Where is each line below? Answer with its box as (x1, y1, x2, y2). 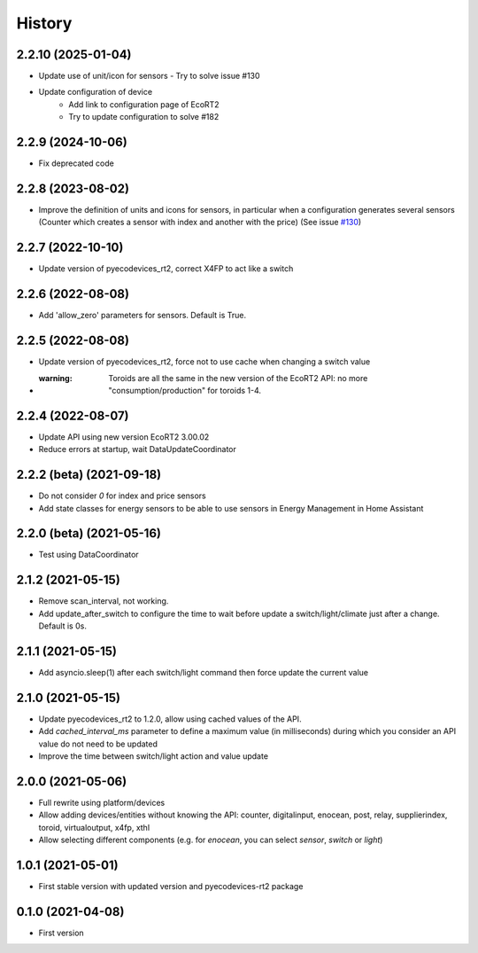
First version (38, 927, 84, 938)
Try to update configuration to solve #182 (68, 112, 220, 122)
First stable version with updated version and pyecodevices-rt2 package (38, 881, 304, 892)
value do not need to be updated (38, 738, 158, 749)
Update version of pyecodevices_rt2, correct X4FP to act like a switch (38, 263, 294, 274)
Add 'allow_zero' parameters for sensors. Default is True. (38, 310, 247, 321)
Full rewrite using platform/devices (38, 798, 166, 808)
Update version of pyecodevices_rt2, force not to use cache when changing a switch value (38, 356, 371, 367)
